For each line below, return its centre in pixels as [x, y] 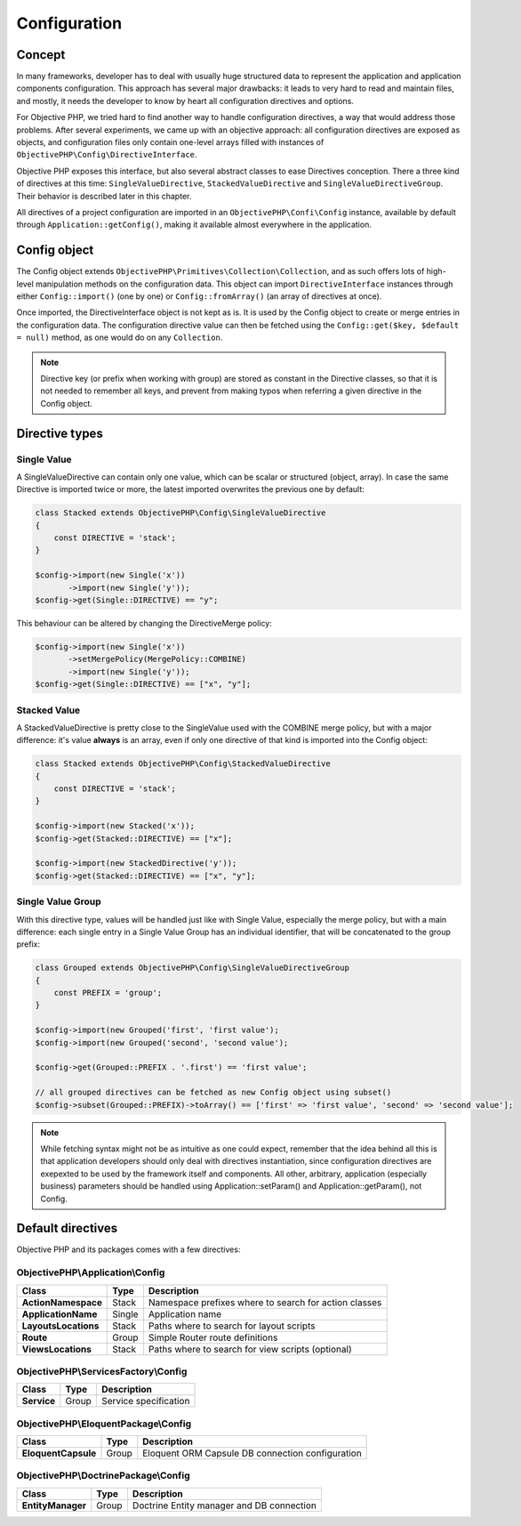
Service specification [145, 1401]
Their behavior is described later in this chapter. [104, 196]
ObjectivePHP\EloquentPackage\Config [104, 1424]
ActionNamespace [62, 1302]
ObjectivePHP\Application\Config [91, 1272]
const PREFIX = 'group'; [108, 993]
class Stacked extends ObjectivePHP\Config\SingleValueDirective [180, 513]
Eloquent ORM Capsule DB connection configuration [252, 1453]
